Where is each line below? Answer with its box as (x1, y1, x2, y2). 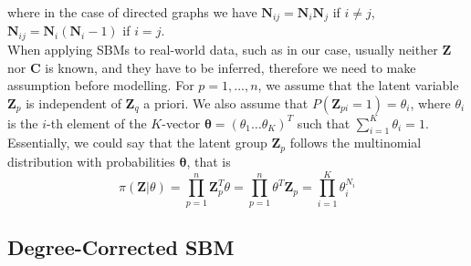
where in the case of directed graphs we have (7, 3, 257, 21)
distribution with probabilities (7, 151, 175, 170)
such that (297, 113, 351, 132)
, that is (186, 151, 231, 170)
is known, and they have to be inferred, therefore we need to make (45, 57, 416, 77)
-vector (162, 113, 201, 132)
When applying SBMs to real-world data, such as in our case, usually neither (7, 39, 438, 58)
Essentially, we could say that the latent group (7, 133, 267, 152)
